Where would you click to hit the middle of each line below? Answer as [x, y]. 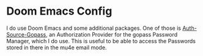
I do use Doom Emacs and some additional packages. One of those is [94, 28]
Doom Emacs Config [59, 11]
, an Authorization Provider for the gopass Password [112, 34]
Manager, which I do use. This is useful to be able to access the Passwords [101, 41]
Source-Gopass [26, 34]
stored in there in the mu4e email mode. [57, 47]
